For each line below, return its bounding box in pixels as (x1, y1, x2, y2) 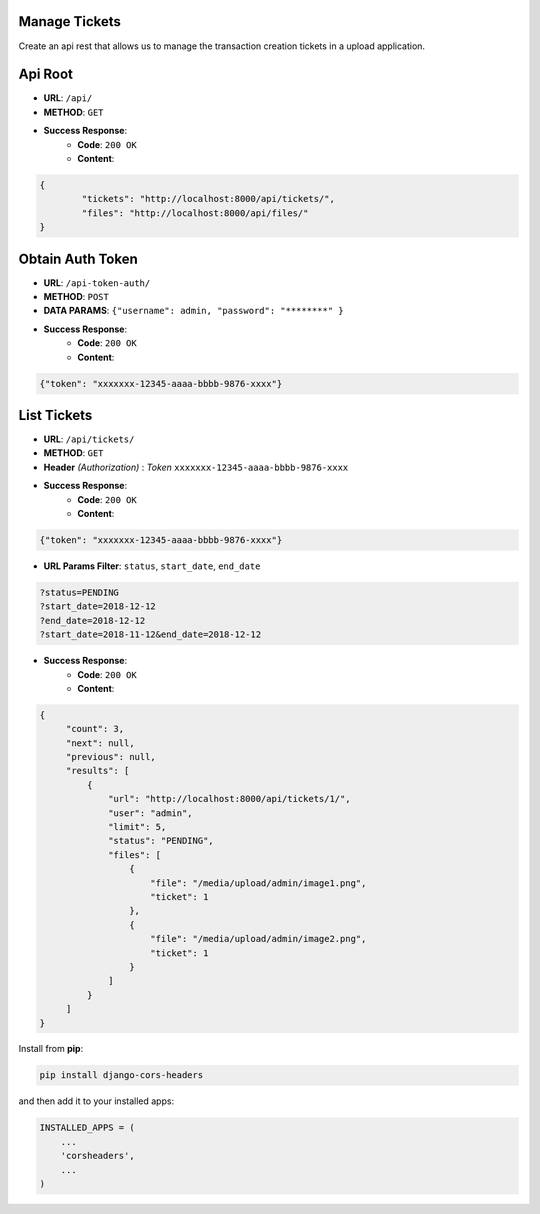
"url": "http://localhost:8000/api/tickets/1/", (108, 793, 351, 805)
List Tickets (18, 406, 93, 424)
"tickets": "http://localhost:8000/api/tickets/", (81, 193, 335, 205)
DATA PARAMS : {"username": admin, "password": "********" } (43, 305, 344, 317)
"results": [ (65, 765, 130, 777)
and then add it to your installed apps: (18, 1095, 175, 1107)
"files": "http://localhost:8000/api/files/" (81, 207, 309, 219)
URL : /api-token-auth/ (43, 276, 151, 289)
